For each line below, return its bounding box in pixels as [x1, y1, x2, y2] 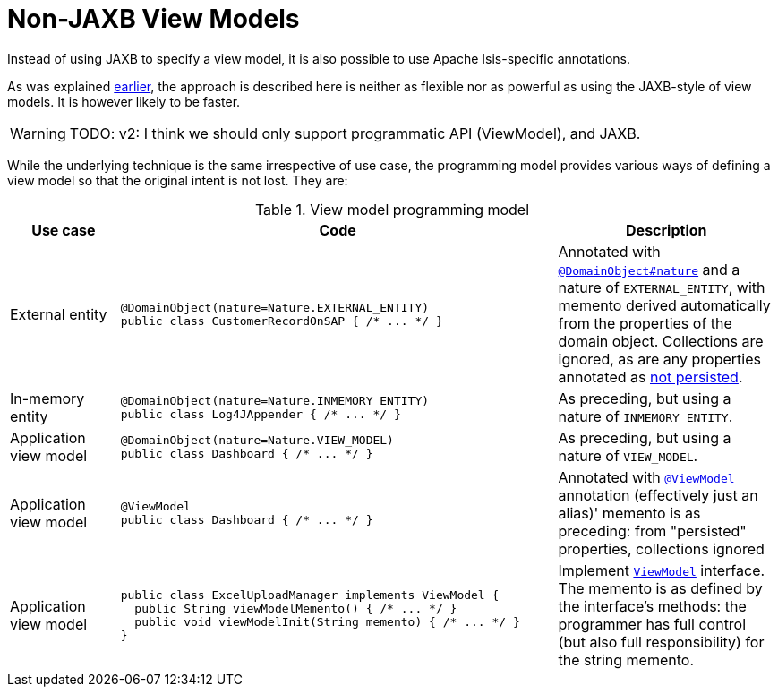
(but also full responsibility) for [558, 632, 765, 651]
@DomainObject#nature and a [558, 260, 740, 278]
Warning [10, 124, 66, 142]
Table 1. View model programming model [254, 200, 530, 218]
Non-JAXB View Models [7, 4, 300, 34]
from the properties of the [558, 313, 732, 332]
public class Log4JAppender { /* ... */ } [120, 407, 401, 421]
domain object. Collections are [558, 331, 764, 350]
